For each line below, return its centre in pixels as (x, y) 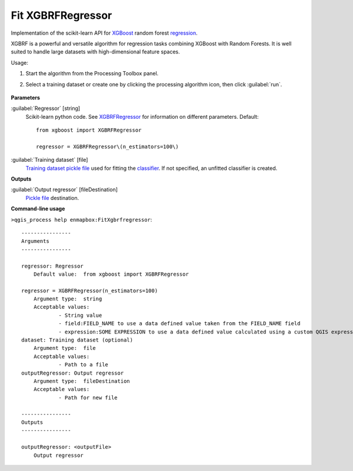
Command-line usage (38, 209)
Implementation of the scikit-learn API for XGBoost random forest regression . (104, 33)
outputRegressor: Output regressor (73, 373)
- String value (80, 315)
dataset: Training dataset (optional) (77, 340)
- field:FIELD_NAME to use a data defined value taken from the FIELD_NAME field (179, 324)
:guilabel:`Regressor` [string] (46, 108)
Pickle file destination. (52, 198)
